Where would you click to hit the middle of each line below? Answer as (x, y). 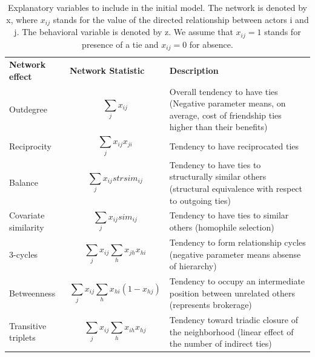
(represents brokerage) (211, 305)
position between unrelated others (232, 293)
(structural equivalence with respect (236, 188)
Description (194, 70)
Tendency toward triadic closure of (234, 319)
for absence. (211, 44)
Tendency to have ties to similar (229, 215)
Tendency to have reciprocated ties (234, 146)
